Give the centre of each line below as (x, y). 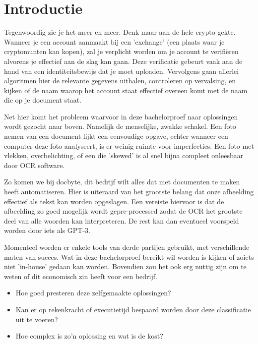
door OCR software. (34, 165)
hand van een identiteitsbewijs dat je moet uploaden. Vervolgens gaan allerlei (122, 71)
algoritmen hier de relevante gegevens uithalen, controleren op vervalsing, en (120, 81)
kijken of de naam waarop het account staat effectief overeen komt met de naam (126, 90)
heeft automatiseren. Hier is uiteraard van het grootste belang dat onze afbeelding (129, 192)
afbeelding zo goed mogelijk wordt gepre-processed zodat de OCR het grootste (123, 211)
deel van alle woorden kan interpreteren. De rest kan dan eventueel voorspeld (122, 220)
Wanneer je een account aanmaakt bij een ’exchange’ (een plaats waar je (114, 41)
